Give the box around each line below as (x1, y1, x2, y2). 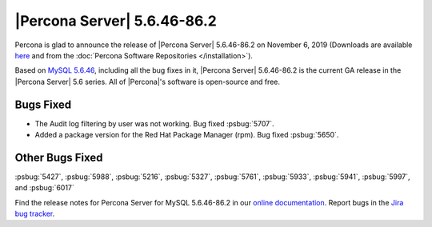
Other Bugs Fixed (14, 150, 103, 164)
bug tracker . (14, 209, 55, 219)
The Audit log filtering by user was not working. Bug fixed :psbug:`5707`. (34, 118, 275, 128)
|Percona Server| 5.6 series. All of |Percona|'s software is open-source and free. (14, 77, 280, 86)
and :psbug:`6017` (14, 183, 75, 193)
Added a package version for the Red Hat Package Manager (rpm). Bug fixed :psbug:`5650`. (34, 130, 339, 140)
